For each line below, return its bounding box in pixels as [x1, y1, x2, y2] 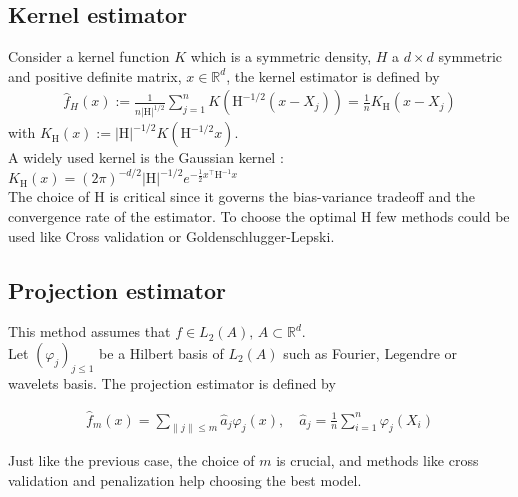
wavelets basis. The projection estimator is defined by [8, 372, 336, 393]
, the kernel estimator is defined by [226, 65, 440, 86]
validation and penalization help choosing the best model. [8, 470, 362, 490]
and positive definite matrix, [8, 65, 182, 86]
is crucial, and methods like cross [276, 450, 479, 471]
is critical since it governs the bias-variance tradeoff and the [109, 186, 476, 207]
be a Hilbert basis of [99, 342, 224, 363]
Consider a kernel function [8, 46, 170, 67]
